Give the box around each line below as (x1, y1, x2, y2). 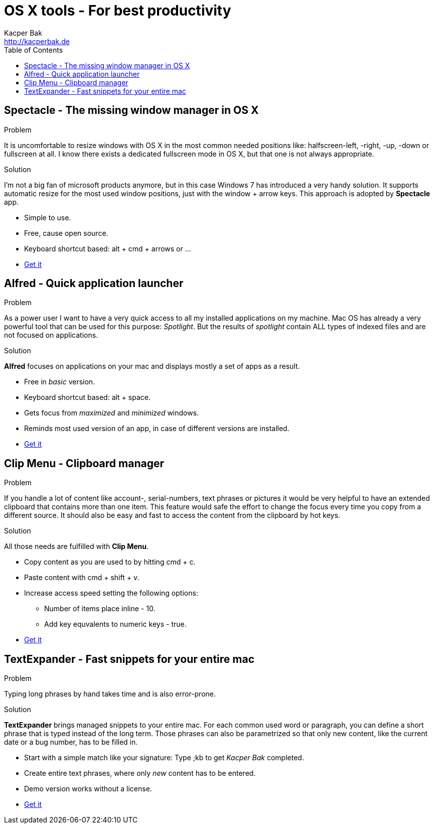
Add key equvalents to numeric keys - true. (44, 620, 187, 629)
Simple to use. (24, 213, 71, 222)
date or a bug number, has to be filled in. (4, 738, 138, 747)
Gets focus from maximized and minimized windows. (24, 408, 199, 418)
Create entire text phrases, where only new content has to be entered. (24, 769, 256, 778)
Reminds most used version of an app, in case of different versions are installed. (24, 424, 290, 433)
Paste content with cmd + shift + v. (24, 573, 139, 582)
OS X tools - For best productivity (4, 2, 231, 19)
